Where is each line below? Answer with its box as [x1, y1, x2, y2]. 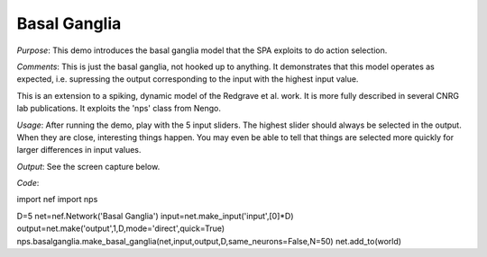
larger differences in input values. [16, 145, 142, 155]
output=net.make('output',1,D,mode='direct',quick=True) [16, 223, 225, 234]
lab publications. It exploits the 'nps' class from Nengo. [16, 103, 221, 114]
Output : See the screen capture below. [16, 161, 161, 172]
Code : [16, 178, 40, 189]
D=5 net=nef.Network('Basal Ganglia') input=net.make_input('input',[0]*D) [16, 210, 294, 221]
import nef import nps [16, 194, 98, 205]
